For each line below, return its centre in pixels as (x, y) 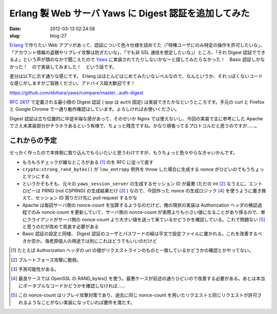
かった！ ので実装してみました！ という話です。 (63, 67)
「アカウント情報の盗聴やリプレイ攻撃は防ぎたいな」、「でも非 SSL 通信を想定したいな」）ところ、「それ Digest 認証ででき (137, 52)
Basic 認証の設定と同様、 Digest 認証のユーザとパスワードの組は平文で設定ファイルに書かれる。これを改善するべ (142, 234)
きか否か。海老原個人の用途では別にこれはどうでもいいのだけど (90, 241)
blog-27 (58, 35)
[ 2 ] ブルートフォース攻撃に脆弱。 (46, 260)
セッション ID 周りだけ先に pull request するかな (86, 198)
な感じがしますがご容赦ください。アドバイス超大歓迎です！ (72, 83)
